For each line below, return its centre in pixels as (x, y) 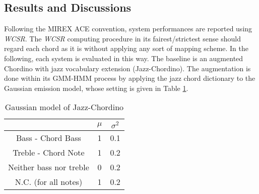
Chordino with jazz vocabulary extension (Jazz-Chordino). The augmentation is (127, 68)
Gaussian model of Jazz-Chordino (64, 107)
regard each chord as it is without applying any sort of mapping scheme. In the (126, 48)
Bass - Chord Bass (48, 138)
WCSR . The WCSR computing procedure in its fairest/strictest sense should (122, 38)
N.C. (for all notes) (49, 182)
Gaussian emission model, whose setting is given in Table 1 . (96, 88)
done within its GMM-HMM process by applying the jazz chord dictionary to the (130, 78)
